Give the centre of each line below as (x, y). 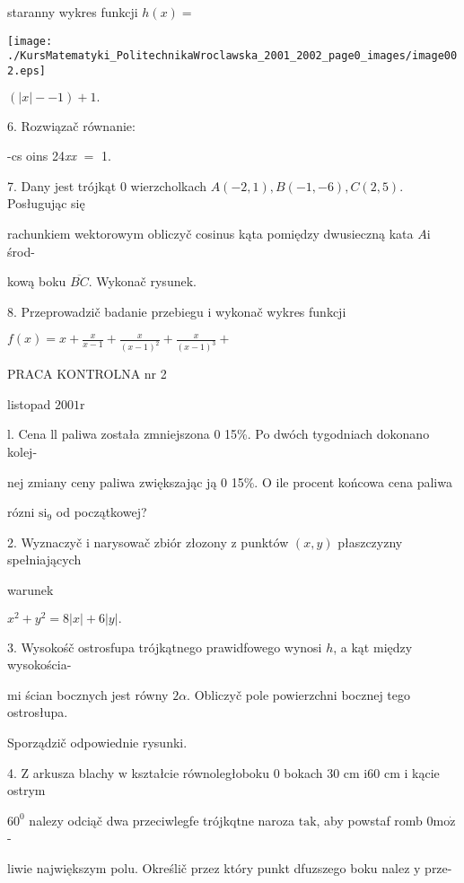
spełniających (44, 560)
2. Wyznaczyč (45, 542)
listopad (29, 403)
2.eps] (26, 70)
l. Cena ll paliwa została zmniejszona (109, 434)
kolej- (22, 451)
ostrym (26, 790)
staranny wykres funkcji (73, 12)
